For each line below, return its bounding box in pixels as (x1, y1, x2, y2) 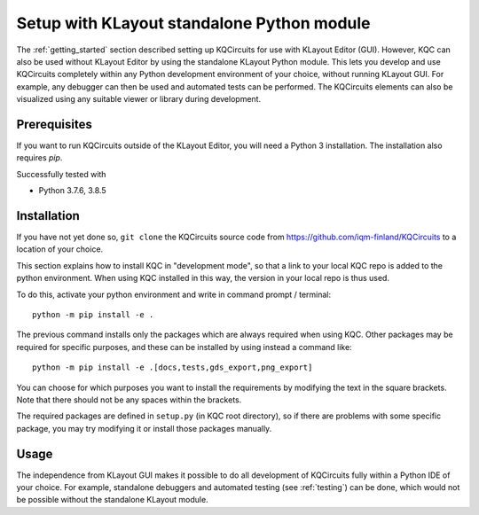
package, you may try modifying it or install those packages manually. (16, 423, 272, 433)
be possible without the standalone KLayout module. (16, 495, 208, 505)
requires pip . (16, 152, 63, 163)
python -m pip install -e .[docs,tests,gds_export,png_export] (32, 363, 313, 372)
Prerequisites (16, 116, 92, 132)
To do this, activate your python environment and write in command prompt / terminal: (16, 289, 332, 300)
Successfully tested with (16, 168, 106, 179)
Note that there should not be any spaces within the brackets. (16, 394, 242, 405)
